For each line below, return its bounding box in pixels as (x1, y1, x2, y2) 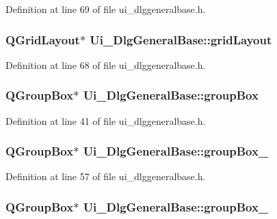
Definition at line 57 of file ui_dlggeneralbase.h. (5, 169, 206, 184)
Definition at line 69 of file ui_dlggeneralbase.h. (5, 2, 206, 16)
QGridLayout (5, 31, 80, 48)
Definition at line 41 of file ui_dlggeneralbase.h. (5, 113, 206, 128)
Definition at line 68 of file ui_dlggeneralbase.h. (5, 57, 206, 72)
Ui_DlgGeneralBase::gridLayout (90, 31, 272, 48)
